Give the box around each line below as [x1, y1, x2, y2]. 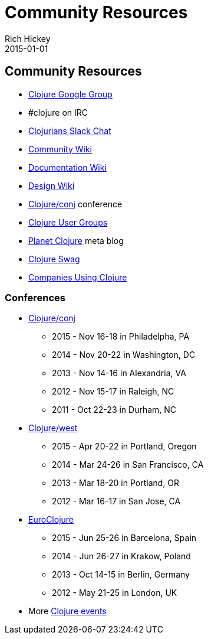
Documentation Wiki [28, 162, 107, 172]
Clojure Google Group [28, 89, 113, 99]
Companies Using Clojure [28, 272, 127, 282]
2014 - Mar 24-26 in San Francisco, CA [52, 459, 204, 470]
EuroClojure [28, 514, 74, 525]
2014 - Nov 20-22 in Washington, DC [52, 350, 196, 360]
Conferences [5, 291, 65, 304]
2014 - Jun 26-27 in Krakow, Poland [52, 551, 191, 562]
